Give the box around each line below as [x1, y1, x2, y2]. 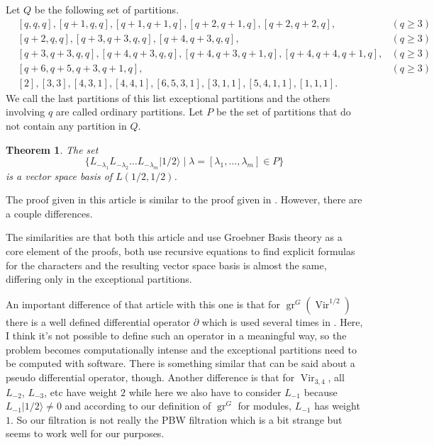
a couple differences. [6, 205, 93, 220]
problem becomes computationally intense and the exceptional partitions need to [6, 342, 357, 356]
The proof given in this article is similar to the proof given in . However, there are [6, 192, 362, 207]
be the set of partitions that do [216, 104, 351, 119]
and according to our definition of [65, 398, 211, 413]
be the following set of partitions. [34, 2, 179, 16]
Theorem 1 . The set [6, 142, 99, 157]
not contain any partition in [6, 118, 127, 133]
